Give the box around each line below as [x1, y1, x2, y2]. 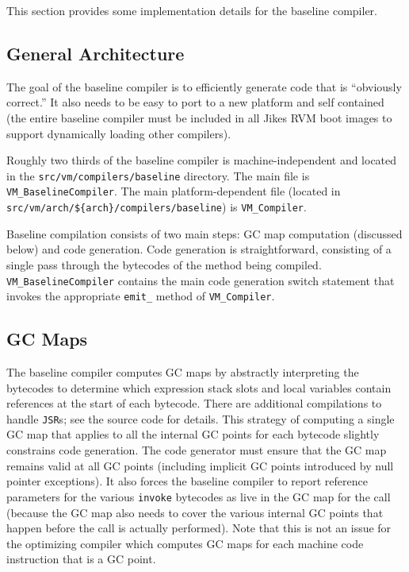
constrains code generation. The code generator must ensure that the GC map [6, 442, 387, 458]
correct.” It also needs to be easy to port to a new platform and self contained [6, 94, 384, 110]
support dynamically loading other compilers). [6, 125, 231, 141]
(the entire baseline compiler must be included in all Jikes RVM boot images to [6, 109, 392, 126]
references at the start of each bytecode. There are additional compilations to [6, 395, 382, 412]
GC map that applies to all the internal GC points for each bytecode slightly [6, 426, 380, 443]
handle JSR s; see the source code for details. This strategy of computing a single [6, 410, 395, 427]
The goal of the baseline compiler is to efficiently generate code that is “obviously [6, 78, 402, 95]
